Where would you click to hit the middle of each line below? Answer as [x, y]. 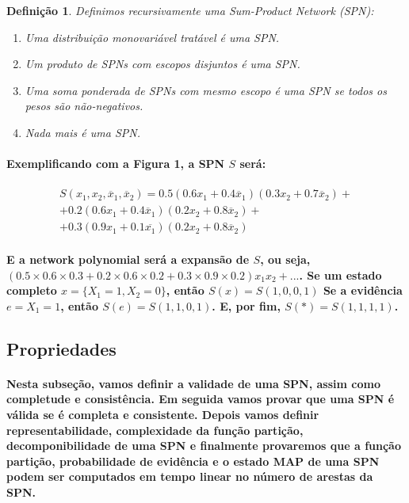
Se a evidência [363, 290]
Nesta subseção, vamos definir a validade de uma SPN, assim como [193, 383]
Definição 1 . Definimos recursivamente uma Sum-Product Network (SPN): [190, 10]
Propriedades [61, 348]
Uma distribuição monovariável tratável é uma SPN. [152, 37]
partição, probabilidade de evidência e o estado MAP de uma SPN [193, 461]
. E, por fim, [246, 305]
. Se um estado [340, 274]
